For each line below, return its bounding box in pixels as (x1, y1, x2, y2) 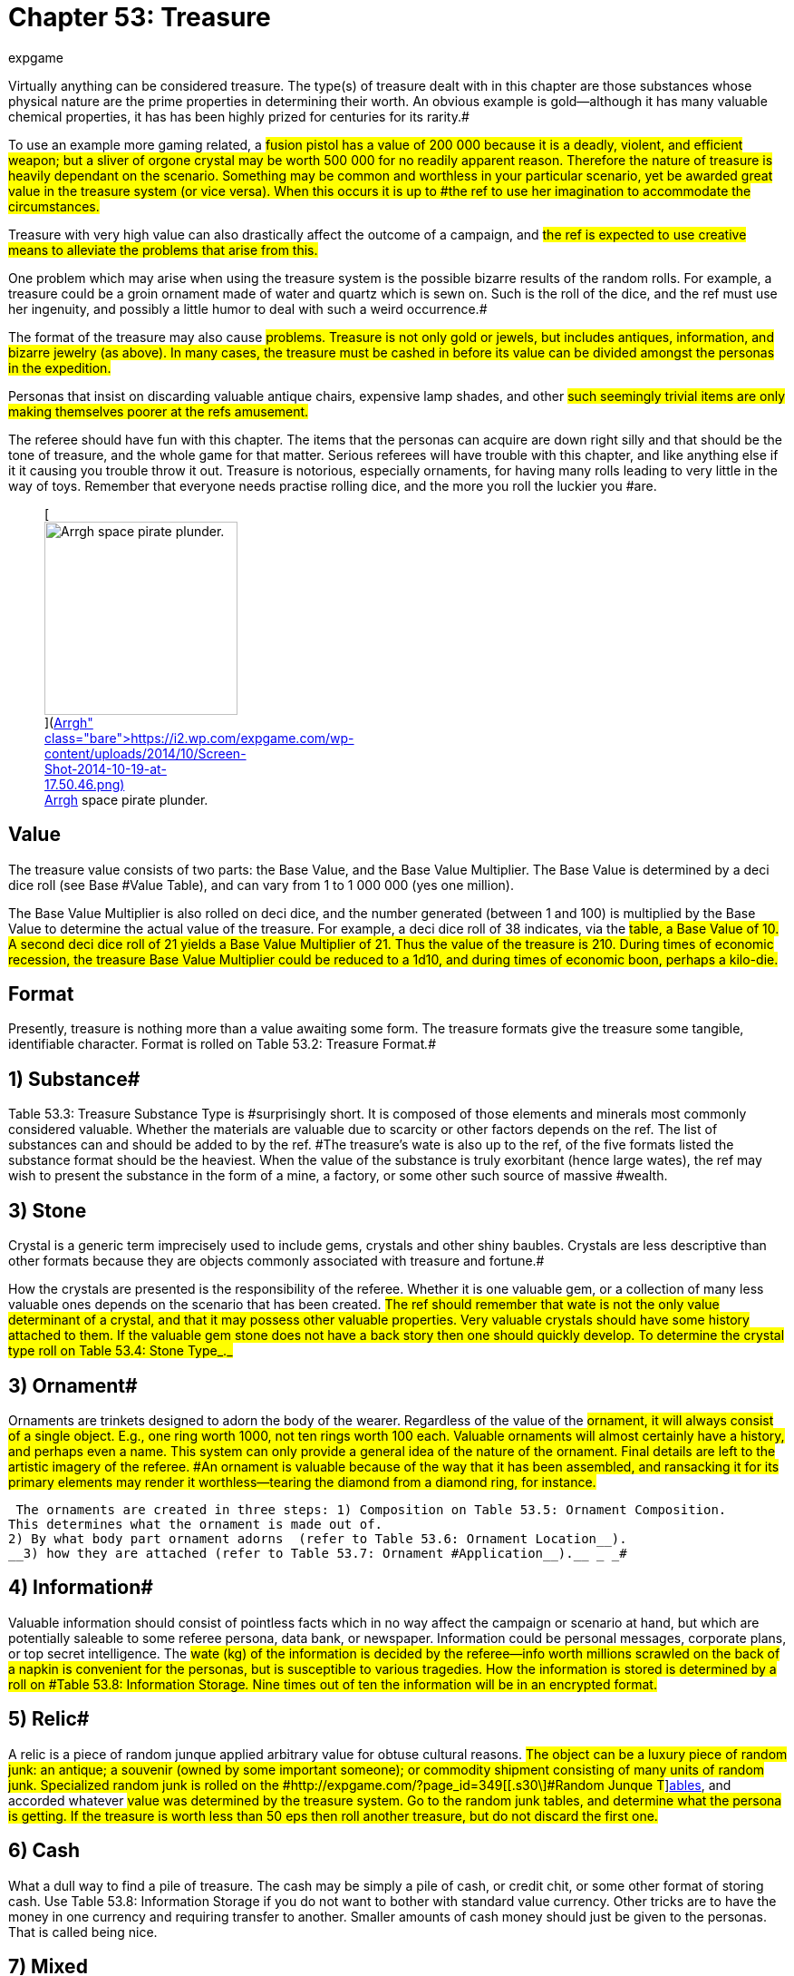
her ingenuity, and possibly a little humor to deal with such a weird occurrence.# (8, 300, 488, 317)
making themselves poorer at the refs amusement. (8, 403, 309, 419)
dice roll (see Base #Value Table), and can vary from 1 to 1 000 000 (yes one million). (8, 876, 514, 893)
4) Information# (8, 1576, 153, 1599)
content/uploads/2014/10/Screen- (44, 745, 247, 761)
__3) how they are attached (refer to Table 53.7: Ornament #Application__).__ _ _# (8, 1545, 627, 1560)
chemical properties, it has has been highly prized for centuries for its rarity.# (8, 108, 470, 124)
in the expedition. (8, 359, 111, 376)
